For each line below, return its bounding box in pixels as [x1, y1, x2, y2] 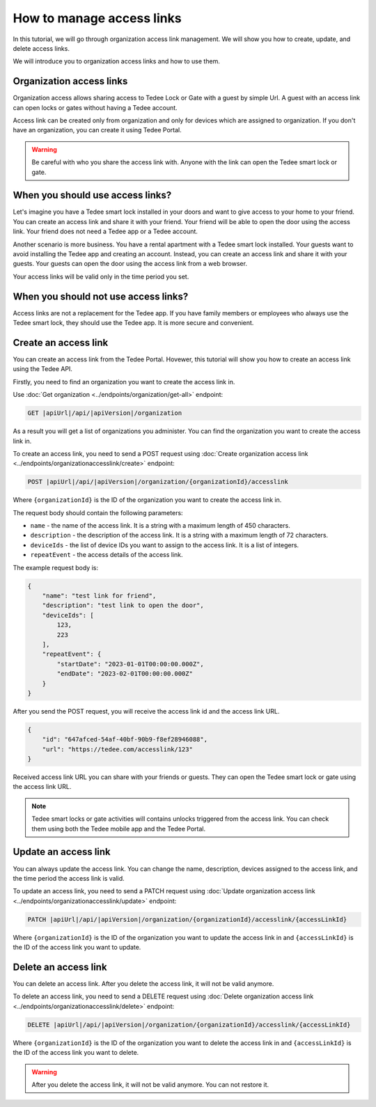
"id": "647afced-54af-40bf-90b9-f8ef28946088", [42, 735, 208, 744]
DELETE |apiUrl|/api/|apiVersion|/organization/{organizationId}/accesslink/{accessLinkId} [27, 1021, 351, 1028]
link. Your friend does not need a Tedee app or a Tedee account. [13, 227, 198, 236]
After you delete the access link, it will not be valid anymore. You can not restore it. [31, 1080, 269, 1089]
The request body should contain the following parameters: [13, 508, 184, 517]
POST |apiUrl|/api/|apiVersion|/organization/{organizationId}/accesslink [27, 478, 289, 486]
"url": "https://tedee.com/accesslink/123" [42, 745, 193, 753]
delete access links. [13, 44, 70, 52]
